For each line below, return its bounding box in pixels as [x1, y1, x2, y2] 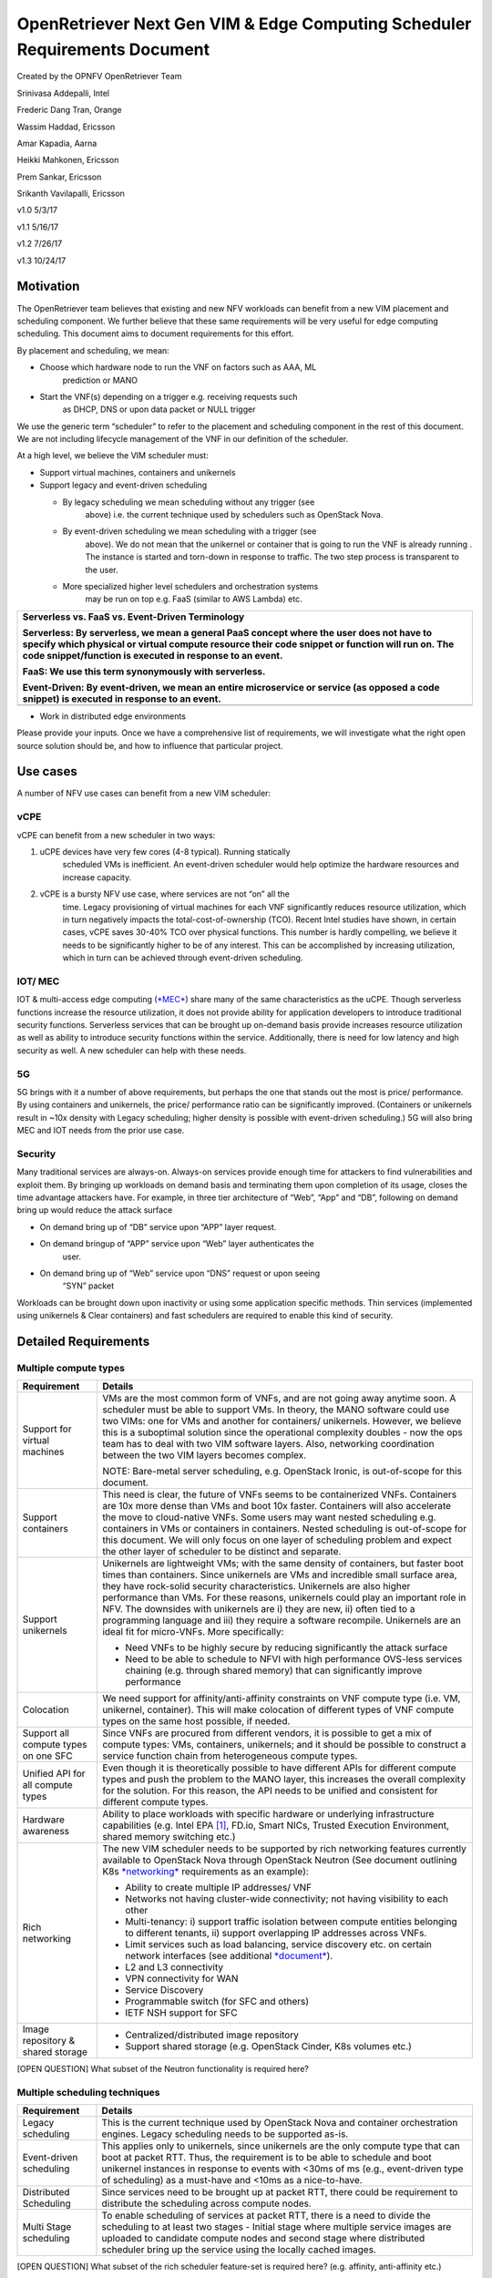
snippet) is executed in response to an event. [22, 693, 222, 705]
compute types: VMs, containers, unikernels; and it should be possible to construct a [101, 1739, 466, 1751]
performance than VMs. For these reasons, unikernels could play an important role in [101, 1591, 466, 1604]
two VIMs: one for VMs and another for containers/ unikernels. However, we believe [101, 1415, 462, 1428]
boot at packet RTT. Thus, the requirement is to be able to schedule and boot [101, 2151, 432, 2164]
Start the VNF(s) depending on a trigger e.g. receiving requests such [39, 391, 298, 402]
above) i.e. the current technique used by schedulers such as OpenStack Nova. [85, 509, 384, 520]
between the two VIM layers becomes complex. [101, 1449, 307, 1462]
